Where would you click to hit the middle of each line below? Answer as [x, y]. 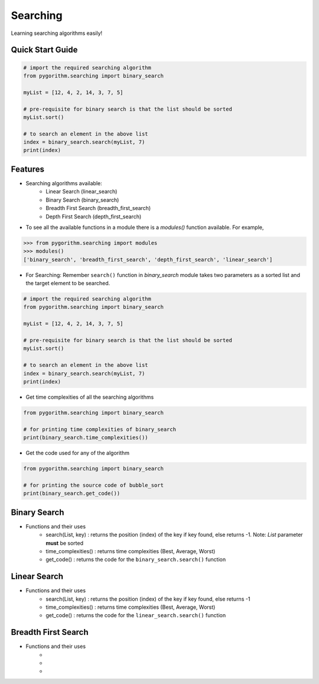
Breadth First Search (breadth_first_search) [98, 208]
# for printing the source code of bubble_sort [93, 485]
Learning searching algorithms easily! [57, 33]
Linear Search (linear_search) [82, 192]
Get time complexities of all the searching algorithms [90, 397]
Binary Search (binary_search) [82, 200]
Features [27, 169]
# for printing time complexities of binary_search [100, 429]
